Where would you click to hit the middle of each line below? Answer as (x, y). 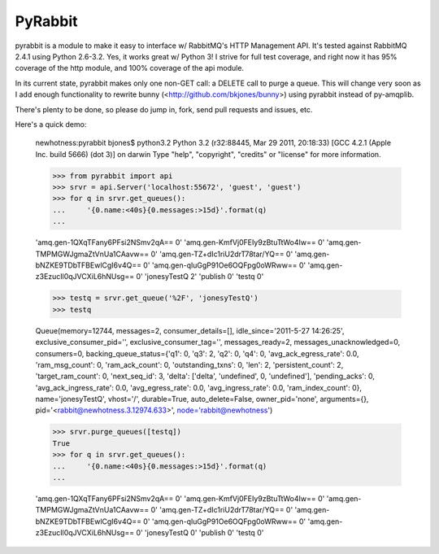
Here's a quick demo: (51, 124)
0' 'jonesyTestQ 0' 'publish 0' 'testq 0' (200, 533)
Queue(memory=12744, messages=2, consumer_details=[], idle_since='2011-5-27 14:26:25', (190, 330)
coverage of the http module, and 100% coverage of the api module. (129, 68)
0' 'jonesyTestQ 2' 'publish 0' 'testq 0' (200, 277)
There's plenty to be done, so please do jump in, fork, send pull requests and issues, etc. (164, 109)
